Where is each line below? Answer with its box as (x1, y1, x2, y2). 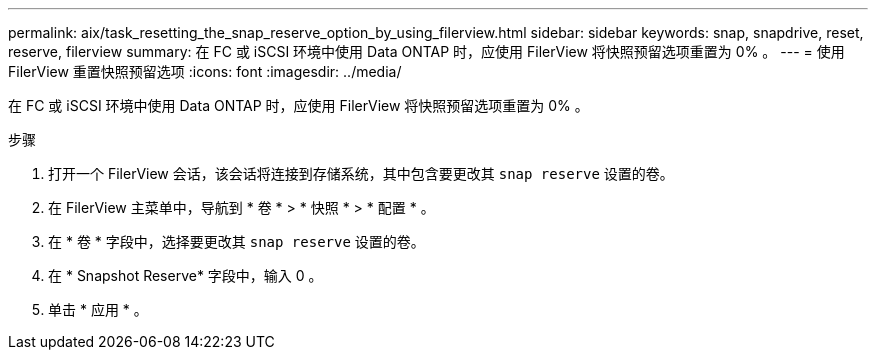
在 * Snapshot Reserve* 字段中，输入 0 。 (48, 267, 323, 284)
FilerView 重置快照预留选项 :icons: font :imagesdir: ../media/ (8, 63, 402, 80)
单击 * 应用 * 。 (48, 301, 148, 318)
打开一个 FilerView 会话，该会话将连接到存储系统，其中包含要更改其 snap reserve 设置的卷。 (48, 165, 674, 182)
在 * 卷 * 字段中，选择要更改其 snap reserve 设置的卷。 (48, 233, 425, 250)
